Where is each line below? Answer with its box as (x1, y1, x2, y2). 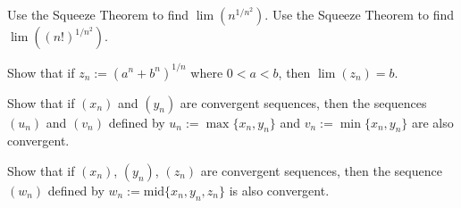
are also (412, 112, 454, 131)
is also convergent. (229, 180, 330, 199)
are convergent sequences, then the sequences (180, 93, 427, 112)
